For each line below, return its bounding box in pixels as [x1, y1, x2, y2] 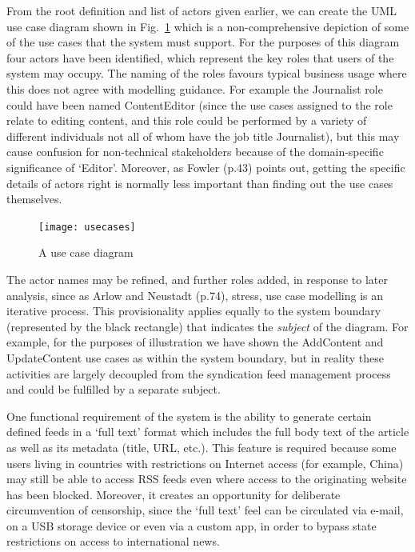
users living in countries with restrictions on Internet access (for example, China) [6, 454, 404, 471]
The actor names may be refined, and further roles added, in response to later [6, 270, 388, 287]
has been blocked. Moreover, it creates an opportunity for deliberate [6, 486, 341, 502]
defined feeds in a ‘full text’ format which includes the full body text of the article [6, 423, 409, 440]
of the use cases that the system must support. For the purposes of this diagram [6, 34, 400, 50]
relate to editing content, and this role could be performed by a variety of [6, 112, 367, 129]
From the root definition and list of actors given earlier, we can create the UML [6, 2, 397, 18]
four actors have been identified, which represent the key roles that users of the [6, 49, 394, 66]
